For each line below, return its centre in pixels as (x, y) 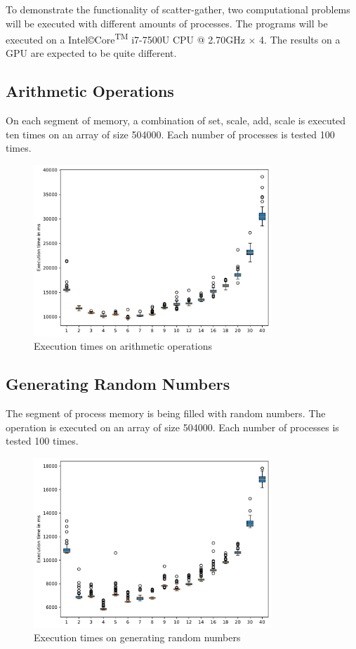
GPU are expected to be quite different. (91, 53)
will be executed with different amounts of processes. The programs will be (167, 23)
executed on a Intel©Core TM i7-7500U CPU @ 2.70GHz (125, 38)
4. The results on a (300, 39)
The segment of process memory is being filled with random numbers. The (166, 413)
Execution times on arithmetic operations (123, 346)
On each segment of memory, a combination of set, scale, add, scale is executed (176, 120)
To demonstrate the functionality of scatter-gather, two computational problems (178, 9)
